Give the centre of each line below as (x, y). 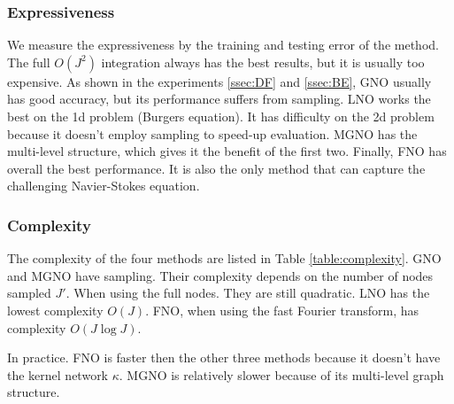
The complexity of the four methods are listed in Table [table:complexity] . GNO (224, 258)
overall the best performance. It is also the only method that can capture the (216, 168)
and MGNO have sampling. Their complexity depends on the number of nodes (220, 275)
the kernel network (58, 374)
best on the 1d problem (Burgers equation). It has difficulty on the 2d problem (221, 116)
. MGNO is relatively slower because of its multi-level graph (281, 374)
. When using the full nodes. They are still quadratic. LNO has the (248, 293)
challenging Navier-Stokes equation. (104, 186)
